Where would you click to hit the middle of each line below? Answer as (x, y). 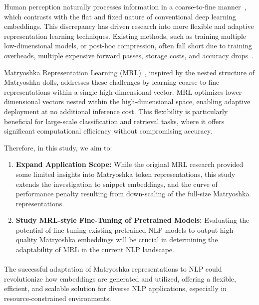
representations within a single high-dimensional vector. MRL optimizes (114, 91)
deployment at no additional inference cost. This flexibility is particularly (116, 111)
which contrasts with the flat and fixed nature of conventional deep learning (120, 16)
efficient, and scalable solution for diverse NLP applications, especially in (116, 288)
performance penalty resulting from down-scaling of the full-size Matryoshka (132, 194)
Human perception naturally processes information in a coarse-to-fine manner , (125, 6)
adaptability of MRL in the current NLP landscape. (95, 249)
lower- (235, 91)
